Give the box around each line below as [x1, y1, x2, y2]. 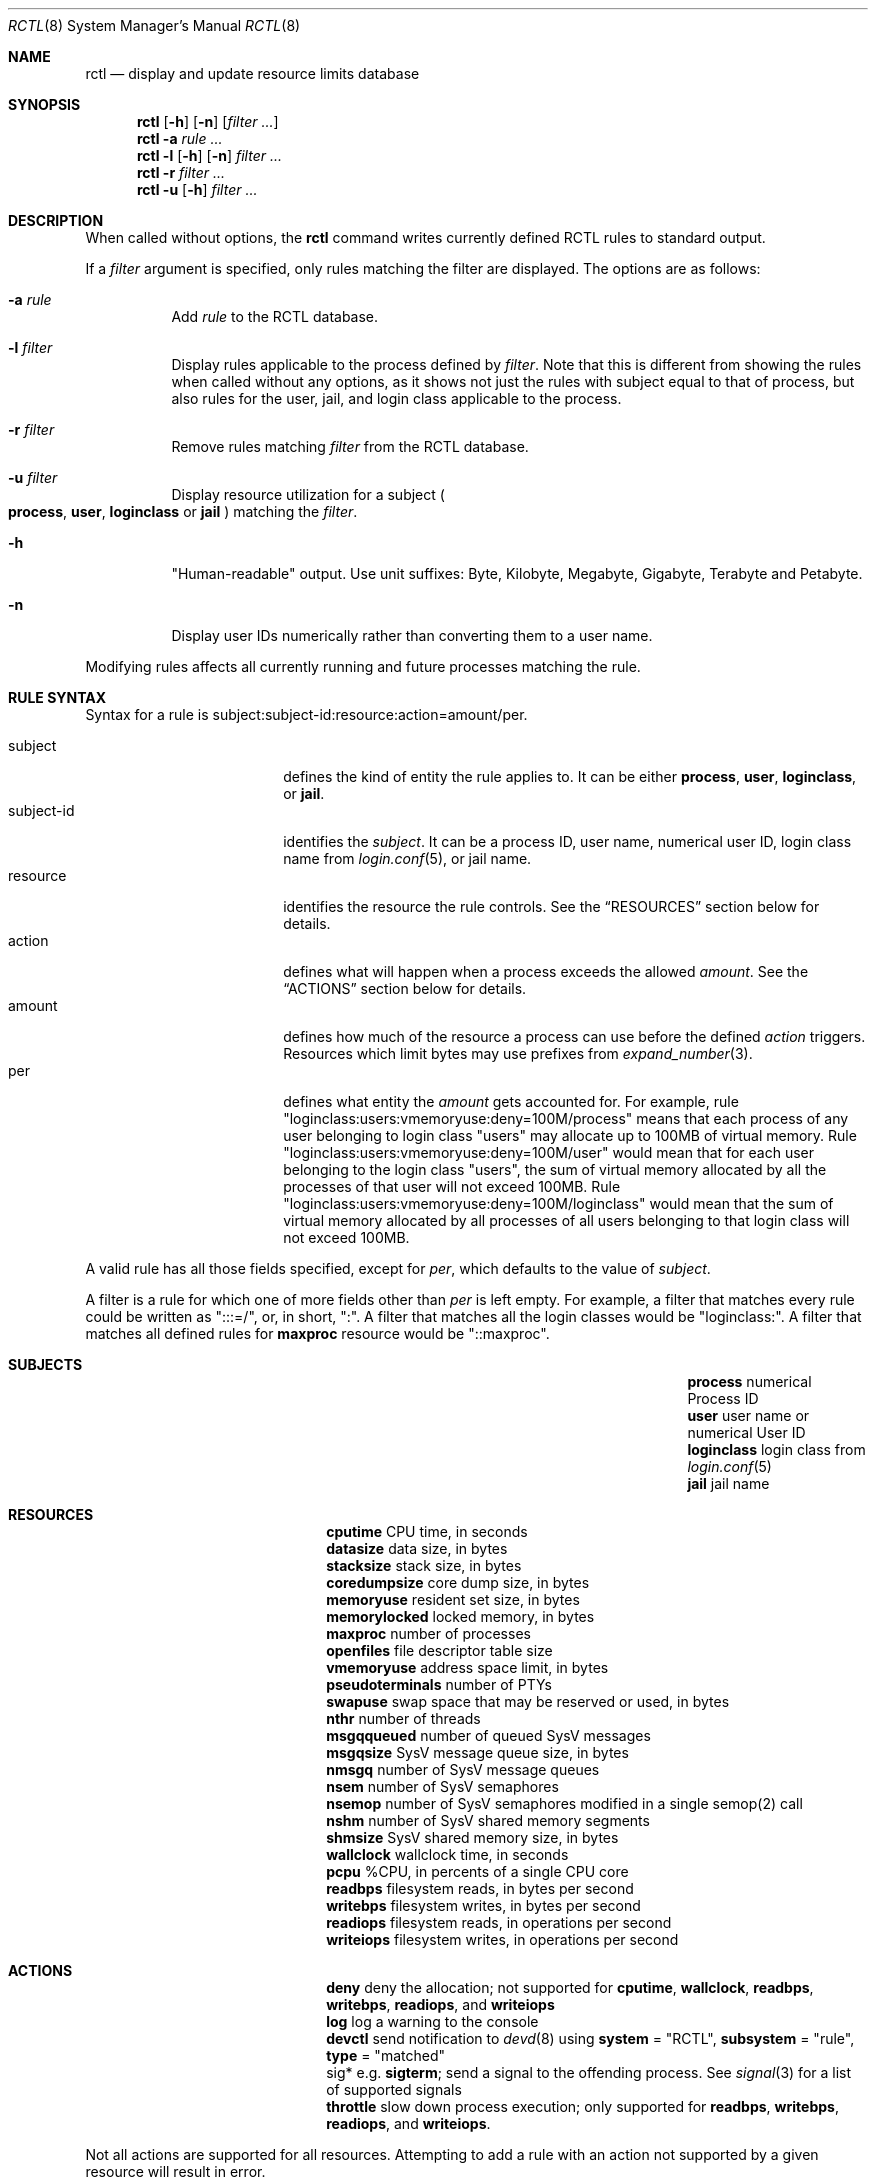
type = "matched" [326, 2047, 445, 2064]
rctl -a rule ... [137, 130, 223, 147]
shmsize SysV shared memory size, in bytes [326, 1829, 619, 1846]
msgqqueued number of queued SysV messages [326, 1727, 651, 1744]
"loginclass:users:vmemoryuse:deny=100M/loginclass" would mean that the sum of [283, 1195, 834, 1212]
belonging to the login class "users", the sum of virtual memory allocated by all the [283, 1161, 827, 1178]
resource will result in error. [85, 2163, 266, 2180]
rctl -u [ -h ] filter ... [137, 181, 258, 198]
